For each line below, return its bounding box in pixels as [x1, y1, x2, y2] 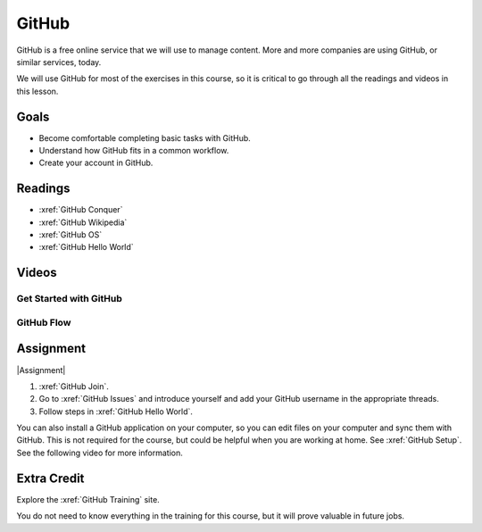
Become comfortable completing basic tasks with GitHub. [38, 132, 252, 143]
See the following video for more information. [16, 447, 183, 458]
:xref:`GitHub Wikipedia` [38, 217, 128, 228]
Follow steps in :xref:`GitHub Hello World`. [38, 406, 194, 417]
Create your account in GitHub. [38, 157, 154, 169]
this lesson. [16, 86, 59, 96]
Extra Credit [16, 470, 85, 486]
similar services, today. [16, 56, 102, 67]
